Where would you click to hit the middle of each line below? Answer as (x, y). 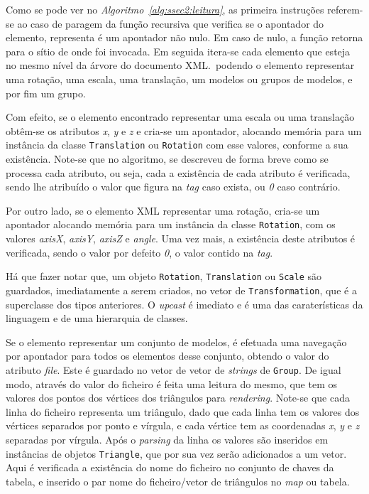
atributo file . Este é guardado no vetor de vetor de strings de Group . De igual (174, 369)
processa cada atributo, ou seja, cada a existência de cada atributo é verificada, (178, 172)
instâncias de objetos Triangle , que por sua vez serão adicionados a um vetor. (176, 453)
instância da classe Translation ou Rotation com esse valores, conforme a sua (177, 145)
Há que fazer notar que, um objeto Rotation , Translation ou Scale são (164, 276)
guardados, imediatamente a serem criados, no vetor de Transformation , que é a (181, 290)
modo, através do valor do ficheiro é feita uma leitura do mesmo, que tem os (171, 383)
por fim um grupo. (46, 93)
